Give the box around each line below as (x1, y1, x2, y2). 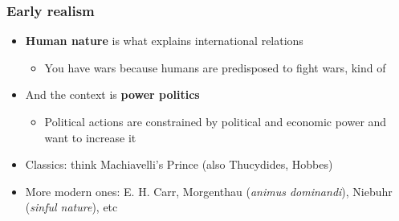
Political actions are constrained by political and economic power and (44, 113, 387, 129)
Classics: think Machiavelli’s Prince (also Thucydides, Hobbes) (25, 156, 333, 173)
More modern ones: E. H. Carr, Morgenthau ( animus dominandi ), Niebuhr (25, 182, 393, 199)
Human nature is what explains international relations (25, 32, 303, 49)
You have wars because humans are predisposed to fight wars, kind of (44, 59, 386, 76)
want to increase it (44, 129, 136, 145)
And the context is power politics (25, 86, 200, 103)
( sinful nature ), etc (25, 198, 118, 215)
